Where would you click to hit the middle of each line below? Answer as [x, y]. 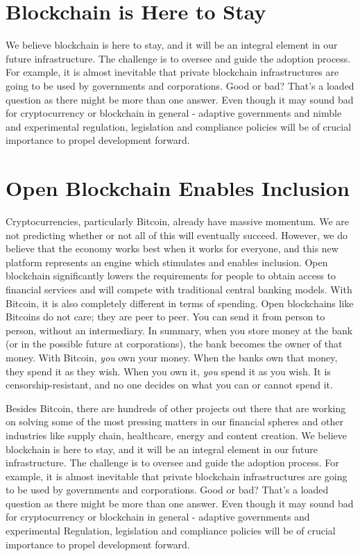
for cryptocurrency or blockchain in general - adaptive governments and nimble [174, 113]
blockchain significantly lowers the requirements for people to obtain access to [171, 276]
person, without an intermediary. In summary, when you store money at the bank [179, 330]
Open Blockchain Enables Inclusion [178, 188]
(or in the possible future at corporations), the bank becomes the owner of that [174, 344]
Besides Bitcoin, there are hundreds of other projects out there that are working [176, 408]
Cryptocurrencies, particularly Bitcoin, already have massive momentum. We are [177, 221]
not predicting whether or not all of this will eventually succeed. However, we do [177, 235]
